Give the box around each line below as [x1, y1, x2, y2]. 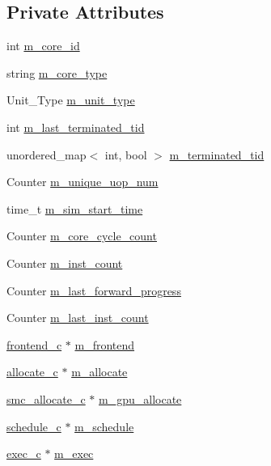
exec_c [6, 445, 41, 462]
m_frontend [74, 336, 135, 353]
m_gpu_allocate [99, 390, 182, 407]
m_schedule [74, 417, 134, 434]
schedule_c [6, 417, 61, 434]
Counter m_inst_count [6, 254, 123, 271]
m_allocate [71, 363, 128, 380]
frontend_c [6, 336, 62, 353]
